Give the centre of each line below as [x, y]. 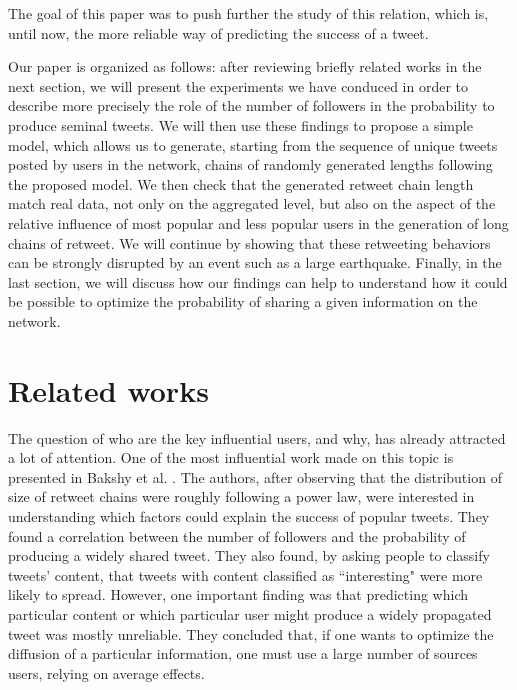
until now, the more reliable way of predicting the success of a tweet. [218, 32]
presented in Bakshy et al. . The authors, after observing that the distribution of [255, 476]
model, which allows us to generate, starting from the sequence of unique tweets [253, 144]
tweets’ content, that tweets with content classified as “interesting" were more [245, 574]
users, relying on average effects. [106, 672]
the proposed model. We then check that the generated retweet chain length [241, 183]
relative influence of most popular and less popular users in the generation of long [258, 222]
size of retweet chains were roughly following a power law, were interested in [241, 496]
